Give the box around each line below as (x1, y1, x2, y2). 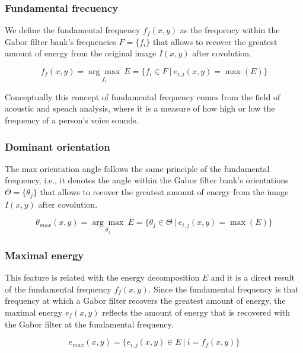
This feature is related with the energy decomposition (5, 271, 200, 284)
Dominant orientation (5, 139, 110, 154)
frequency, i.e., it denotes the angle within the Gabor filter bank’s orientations (5, 174, 289, 186)
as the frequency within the (180, 24, 280, 36)
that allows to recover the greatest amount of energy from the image (40, 186, 289, 198)
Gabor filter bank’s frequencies (5, 35, 116, 47)
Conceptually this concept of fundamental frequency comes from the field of (5, 90, 280, 103)
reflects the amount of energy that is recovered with (102, 306, 291, 318)
